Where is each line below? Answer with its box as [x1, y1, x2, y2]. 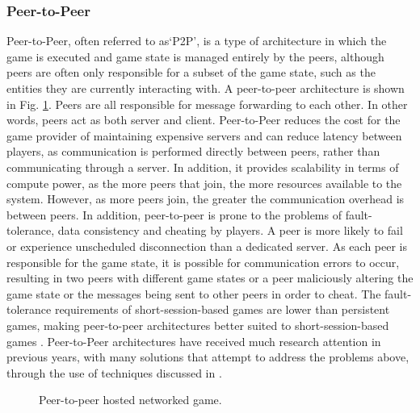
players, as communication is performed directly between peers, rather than [6, 143, 380, 160]
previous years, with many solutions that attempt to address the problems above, [6, 348, 409, 365]
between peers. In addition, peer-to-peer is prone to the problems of [6, 206, 342, 223]
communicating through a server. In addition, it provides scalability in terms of [6, 158, 399, 175]
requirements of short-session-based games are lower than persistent [54, 301, 390, 318]
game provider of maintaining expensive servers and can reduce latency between [6, 127, 402, 144]
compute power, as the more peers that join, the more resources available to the [6, 174, 402, 191]
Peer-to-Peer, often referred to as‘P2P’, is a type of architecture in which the [6, 32, 387, 49]
